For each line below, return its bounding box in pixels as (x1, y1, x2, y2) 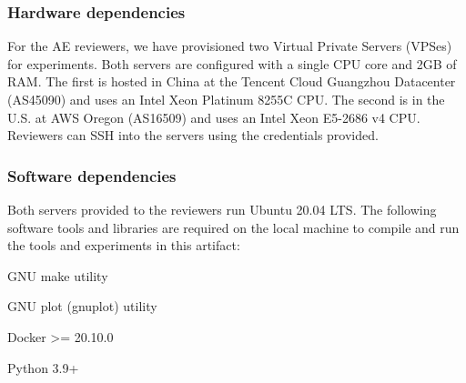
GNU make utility (7, 266, 108, 285)
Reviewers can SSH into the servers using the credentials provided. (7, 126, 379, 145)
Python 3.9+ (7, 358, 79, 377)
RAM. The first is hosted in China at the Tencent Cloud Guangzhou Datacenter (7, 72, 456, 91)
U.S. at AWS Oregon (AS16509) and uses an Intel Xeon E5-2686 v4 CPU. (7, 107, 420, 126)
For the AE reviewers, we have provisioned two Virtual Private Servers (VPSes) (7, 36, 452, 55)
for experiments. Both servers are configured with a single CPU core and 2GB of (7, 54, 457, 73)
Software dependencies (7, 164, 177, 186)
